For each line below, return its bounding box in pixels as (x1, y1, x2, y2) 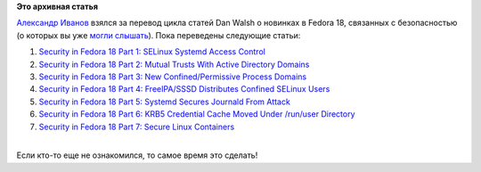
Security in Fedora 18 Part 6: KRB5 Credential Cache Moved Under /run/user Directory (38, 109, 355, 119)
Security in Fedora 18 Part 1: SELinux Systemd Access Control (38, 46, 266, 57)
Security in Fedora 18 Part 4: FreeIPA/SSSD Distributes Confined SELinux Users (38, 84, 330, 94)
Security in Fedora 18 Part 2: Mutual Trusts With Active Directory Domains (38, 59, 310, 70)
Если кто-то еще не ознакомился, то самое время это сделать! (16, 150, 258, 160)
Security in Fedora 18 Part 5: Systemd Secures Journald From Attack (38, 96, 291, 107)
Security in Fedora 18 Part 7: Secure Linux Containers (38, 121, 235, 132)
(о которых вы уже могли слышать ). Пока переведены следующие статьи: (16, 29, 301, 40)
